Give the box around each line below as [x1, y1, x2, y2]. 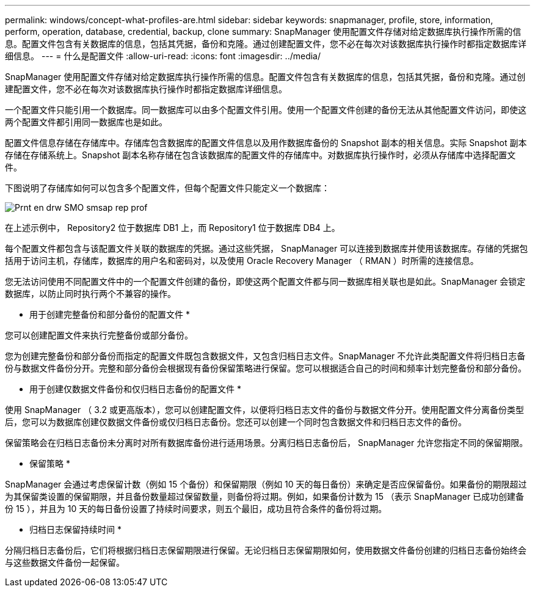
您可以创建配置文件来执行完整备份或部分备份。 [5, 330, 193, 340]
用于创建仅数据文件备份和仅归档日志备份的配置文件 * [29, 384, 241, 394]
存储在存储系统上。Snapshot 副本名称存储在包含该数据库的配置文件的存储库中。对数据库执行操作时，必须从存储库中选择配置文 [5, 150, 516, 160]
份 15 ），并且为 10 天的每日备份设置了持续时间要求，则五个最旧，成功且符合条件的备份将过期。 [5, 503, 387, 514]
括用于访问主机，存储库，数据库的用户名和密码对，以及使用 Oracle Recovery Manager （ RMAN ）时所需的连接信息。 [5, 255, 479, 266]
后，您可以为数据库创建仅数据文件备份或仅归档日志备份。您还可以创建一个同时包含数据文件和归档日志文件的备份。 [5, 417, 467, 427]
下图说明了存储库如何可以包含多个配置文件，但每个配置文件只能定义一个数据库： [5, 183, 330, 193]
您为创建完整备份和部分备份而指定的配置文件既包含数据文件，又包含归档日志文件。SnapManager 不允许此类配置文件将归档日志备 [5, 351, 526, 361]
